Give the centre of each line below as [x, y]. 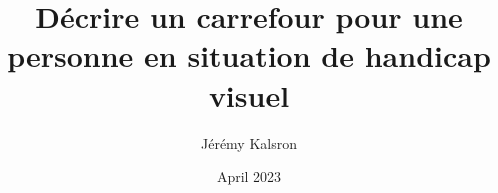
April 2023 [249, 176]
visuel [249, 94]
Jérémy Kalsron [248, 142]
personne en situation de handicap [249, 55]
